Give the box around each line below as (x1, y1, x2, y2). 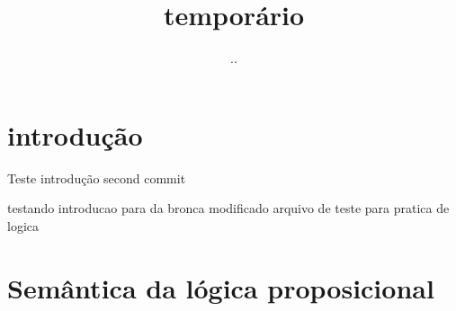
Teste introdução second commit (7, 168, 186, 187)
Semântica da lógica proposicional (7, 269, 434, 306)
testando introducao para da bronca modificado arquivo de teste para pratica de (7, 199, 450, 218)
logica (7, 216, 39, 235)
